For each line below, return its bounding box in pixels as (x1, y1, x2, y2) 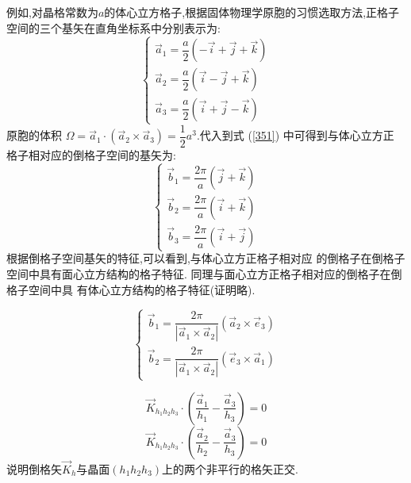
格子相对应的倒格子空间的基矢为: (6, 146, 176, 163)
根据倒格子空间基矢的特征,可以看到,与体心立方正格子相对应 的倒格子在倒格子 (6, 250, 405, 266)
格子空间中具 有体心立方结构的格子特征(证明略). (6, 281, 255, 297)
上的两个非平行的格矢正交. (162, 460, 298, 477)
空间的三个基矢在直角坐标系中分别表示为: (6, 19, 221, 36)
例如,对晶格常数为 (6, 4, 98, 20)
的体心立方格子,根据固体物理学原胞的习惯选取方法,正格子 (104, 4, 400, 20)
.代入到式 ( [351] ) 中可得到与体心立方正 (196, 127, 394, 144)
